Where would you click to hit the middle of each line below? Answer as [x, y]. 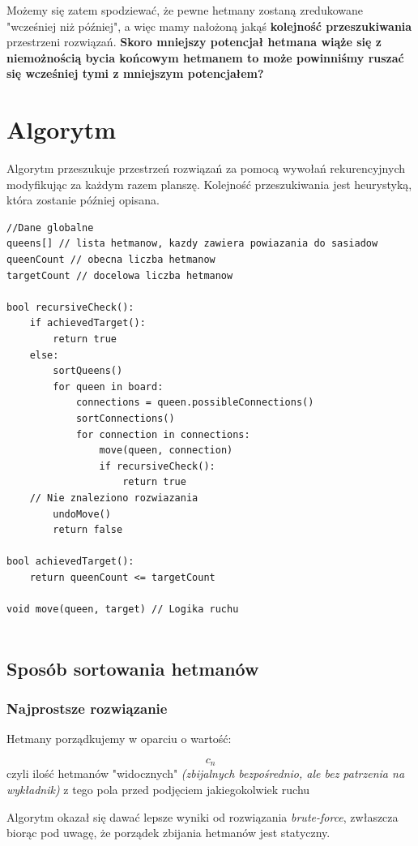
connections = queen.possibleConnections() [195, 403]
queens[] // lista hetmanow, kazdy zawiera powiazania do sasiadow [192, 244]
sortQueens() [88, 371]
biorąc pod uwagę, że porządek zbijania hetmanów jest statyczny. [168, 833]
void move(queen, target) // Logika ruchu [123, 610]
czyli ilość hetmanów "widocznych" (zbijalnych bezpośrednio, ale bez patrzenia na [206, 773]
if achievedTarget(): [87, 323]
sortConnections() [125, 419]
